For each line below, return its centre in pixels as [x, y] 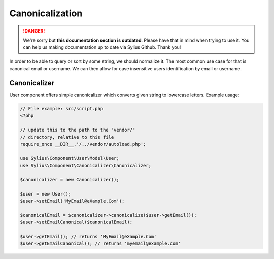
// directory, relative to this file [67, 137]
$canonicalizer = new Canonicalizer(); [70, 180]
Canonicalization [46, 13]
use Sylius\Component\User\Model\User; [70, 158]
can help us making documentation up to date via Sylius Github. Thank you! [102, 47]
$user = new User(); [45, 194]
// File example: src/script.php [62, 108]
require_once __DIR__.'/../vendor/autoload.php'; [83, 144]
